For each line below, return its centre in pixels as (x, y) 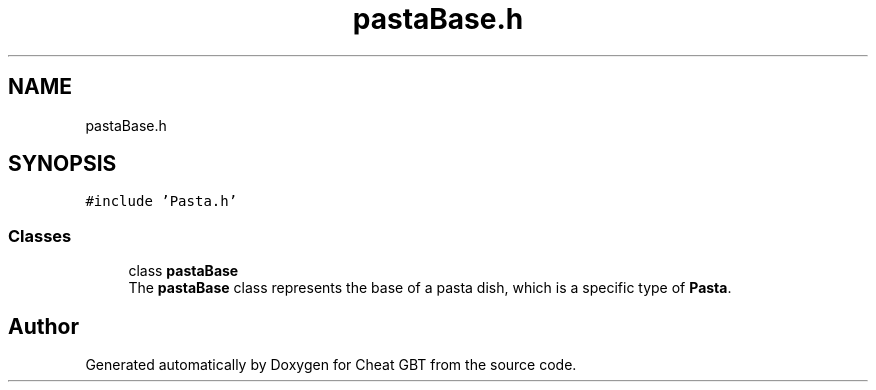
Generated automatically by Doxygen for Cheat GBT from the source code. (331, 365)
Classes (40, 235)
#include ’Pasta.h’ (161, 201)
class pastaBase (183, 271)
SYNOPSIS (62, 164)
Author (43, 326)
